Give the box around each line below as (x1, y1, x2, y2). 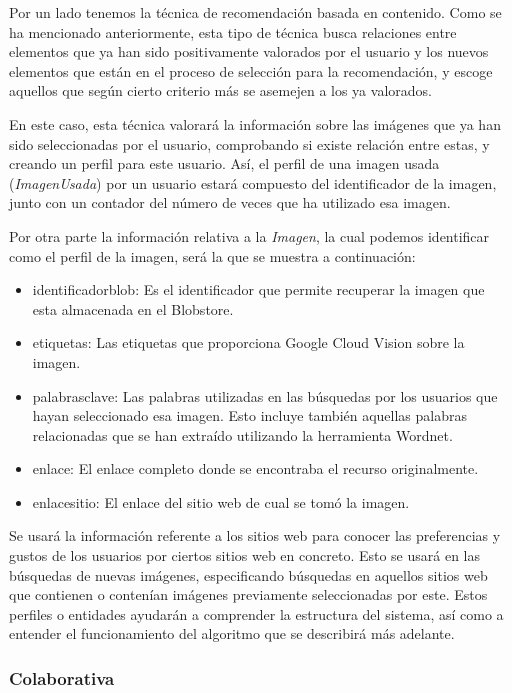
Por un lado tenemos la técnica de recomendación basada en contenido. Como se (9, 2, 502, 22)
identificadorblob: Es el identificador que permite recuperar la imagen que (32, 279, 485, 300)
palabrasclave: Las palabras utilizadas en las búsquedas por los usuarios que (32, 385, 498, 406)
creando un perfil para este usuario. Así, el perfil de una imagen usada (9, 153, 440, 174)
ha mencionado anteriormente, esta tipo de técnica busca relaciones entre (9, 21, 457, 42)
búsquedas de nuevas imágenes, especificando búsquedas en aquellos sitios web (9, 564, 488, 585)
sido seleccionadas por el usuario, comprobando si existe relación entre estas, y (9, 133, 490, 154)
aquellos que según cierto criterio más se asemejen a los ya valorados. (9, 80, 432, 101)
